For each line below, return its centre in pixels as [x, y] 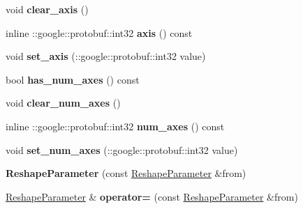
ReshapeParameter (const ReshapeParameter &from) [126, 173]
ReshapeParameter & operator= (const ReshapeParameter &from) [152, 196]
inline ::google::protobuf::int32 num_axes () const [115, 126]
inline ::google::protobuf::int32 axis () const [99, 32]
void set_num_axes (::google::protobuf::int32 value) [122, 149]
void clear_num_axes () [63, 103]
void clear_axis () [47, 9]
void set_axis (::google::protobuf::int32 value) [106, 56]
